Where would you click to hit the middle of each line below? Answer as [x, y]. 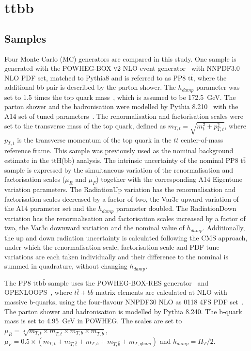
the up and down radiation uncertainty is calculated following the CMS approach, [126, 237]
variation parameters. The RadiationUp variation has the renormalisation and [120, 189]
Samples [25, 38]
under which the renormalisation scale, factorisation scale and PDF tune [112, 247]
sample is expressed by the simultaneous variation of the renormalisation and [119, 169]
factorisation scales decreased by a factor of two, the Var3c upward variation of [122, 199]
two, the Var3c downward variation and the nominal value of [94, 228]
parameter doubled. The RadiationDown [176, 208]
